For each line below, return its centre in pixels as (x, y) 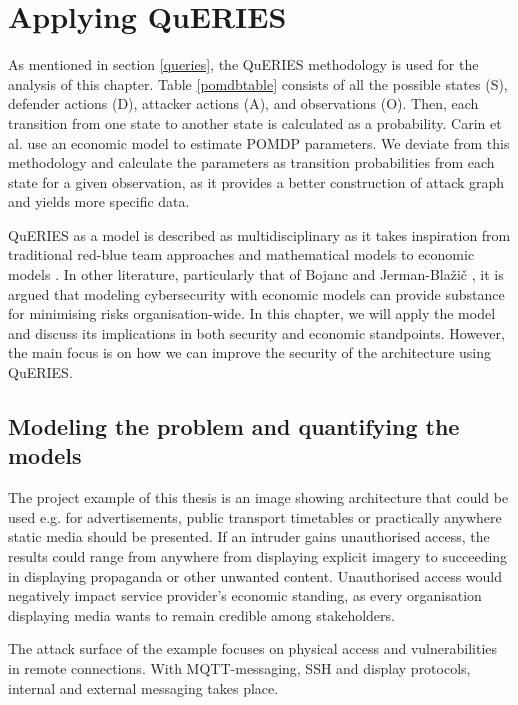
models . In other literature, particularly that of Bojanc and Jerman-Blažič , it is (256, 274)
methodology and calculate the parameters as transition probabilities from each (251, 162)
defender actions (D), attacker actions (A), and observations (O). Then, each (243, 103)
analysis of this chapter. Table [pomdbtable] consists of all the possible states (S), (258, 83)
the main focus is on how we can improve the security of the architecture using (250, 352)
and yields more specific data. (99, 201)
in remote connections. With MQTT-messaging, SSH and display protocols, (239, 667)
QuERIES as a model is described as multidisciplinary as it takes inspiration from (259, 234)
